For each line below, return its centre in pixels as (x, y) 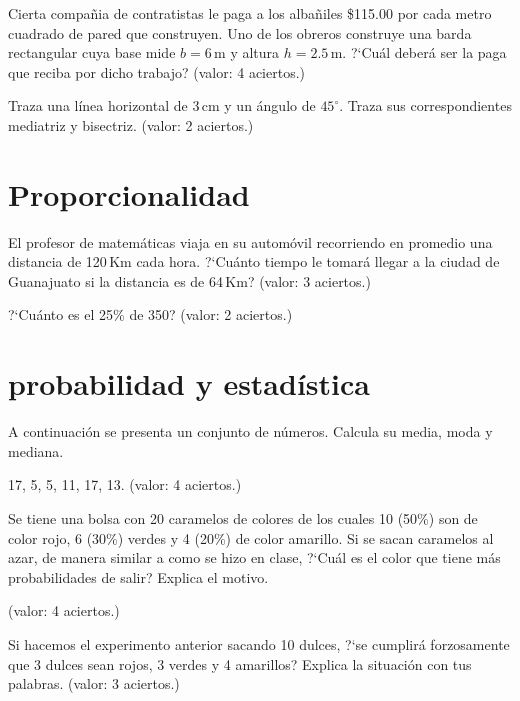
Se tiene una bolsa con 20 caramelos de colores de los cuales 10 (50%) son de (243, 517)
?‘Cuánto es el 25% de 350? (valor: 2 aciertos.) (150, 314)
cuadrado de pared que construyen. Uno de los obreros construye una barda (240, 32)
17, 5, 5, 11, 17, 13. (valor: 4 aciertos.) (125, 484)
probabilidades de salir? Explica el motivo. (138, 576)
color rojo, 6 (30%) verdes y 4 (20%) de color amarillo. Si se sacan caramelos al (251, 537)
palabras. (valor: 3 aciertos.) (94, 683)
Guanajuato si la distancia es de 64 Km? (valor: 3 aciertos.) (189, 280)
